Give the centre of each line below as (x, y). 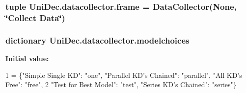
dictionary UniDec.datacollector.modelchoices (97, 40)
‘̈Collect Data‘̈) (35, 17)
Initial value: (27, 58)
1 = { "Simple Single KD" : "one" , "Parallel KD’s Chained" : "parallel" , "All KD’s (124, 75)
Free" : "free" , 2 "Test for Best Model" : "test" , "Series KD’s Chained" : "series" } (121, 84)
